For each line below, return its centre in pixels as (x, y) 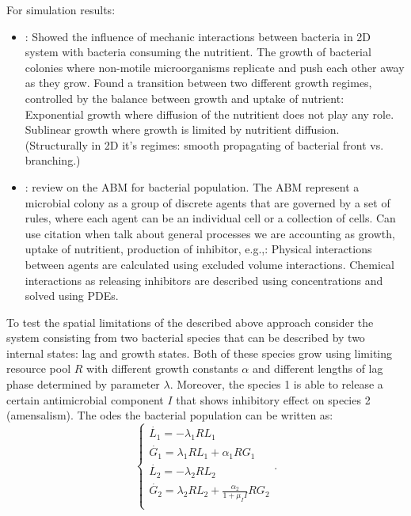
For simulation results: (61, 9)
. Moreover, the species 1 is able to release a (276, 384)
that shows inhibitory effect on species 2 (273, 399)
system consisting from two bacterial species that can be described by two (186, 338)
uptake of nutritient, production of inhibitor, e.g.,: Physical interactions (198, 249)
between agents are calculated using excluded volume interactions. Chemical (209, 264)
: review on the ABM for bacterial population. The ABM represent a (192, 186)
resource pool (39, 368)
